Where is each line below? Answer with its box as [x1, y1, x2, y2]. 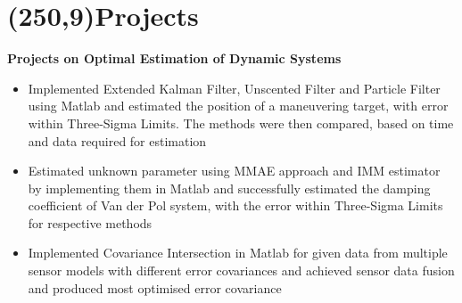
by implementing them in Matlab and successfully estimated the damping [28, 178, 431, 197]
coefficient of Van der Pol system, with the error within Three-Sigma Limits [28, 196, 443, 215]
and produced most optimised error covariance [28, 278, 282, 297]
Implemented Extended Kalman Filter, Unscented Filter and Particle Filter [28, 78, 441, 97]
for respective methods [28, 213, 153, 232]
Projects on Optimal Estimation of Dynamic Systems [7, 49, 342, 68]
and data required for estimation [28, 131, 207, 150]
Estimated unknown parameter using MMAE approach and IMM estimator [28, 161, 441, 180]
